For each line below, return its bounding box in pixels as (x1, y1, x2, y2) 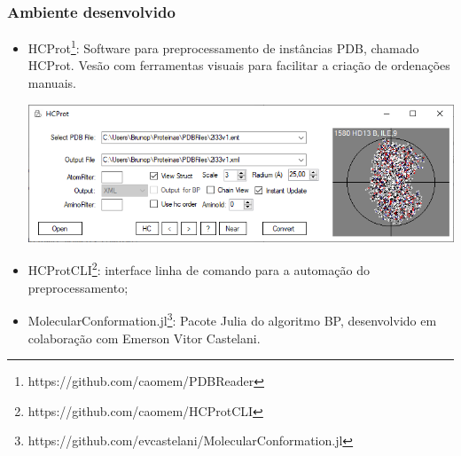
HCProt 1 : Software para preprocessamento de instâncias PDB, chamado (27, 36, 419, 57)
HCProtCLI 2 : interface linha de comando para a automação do (27, 258, 370, 279)
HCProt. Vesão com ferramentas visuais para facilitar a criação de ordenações (27, 56, 450, 75)
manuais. (27, 74, 76, 92)
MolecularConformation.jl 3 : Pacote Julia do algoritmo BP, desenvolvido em (27, 309, 437, 329)
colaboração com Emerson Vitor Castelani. (27, 328, 261, 347)
